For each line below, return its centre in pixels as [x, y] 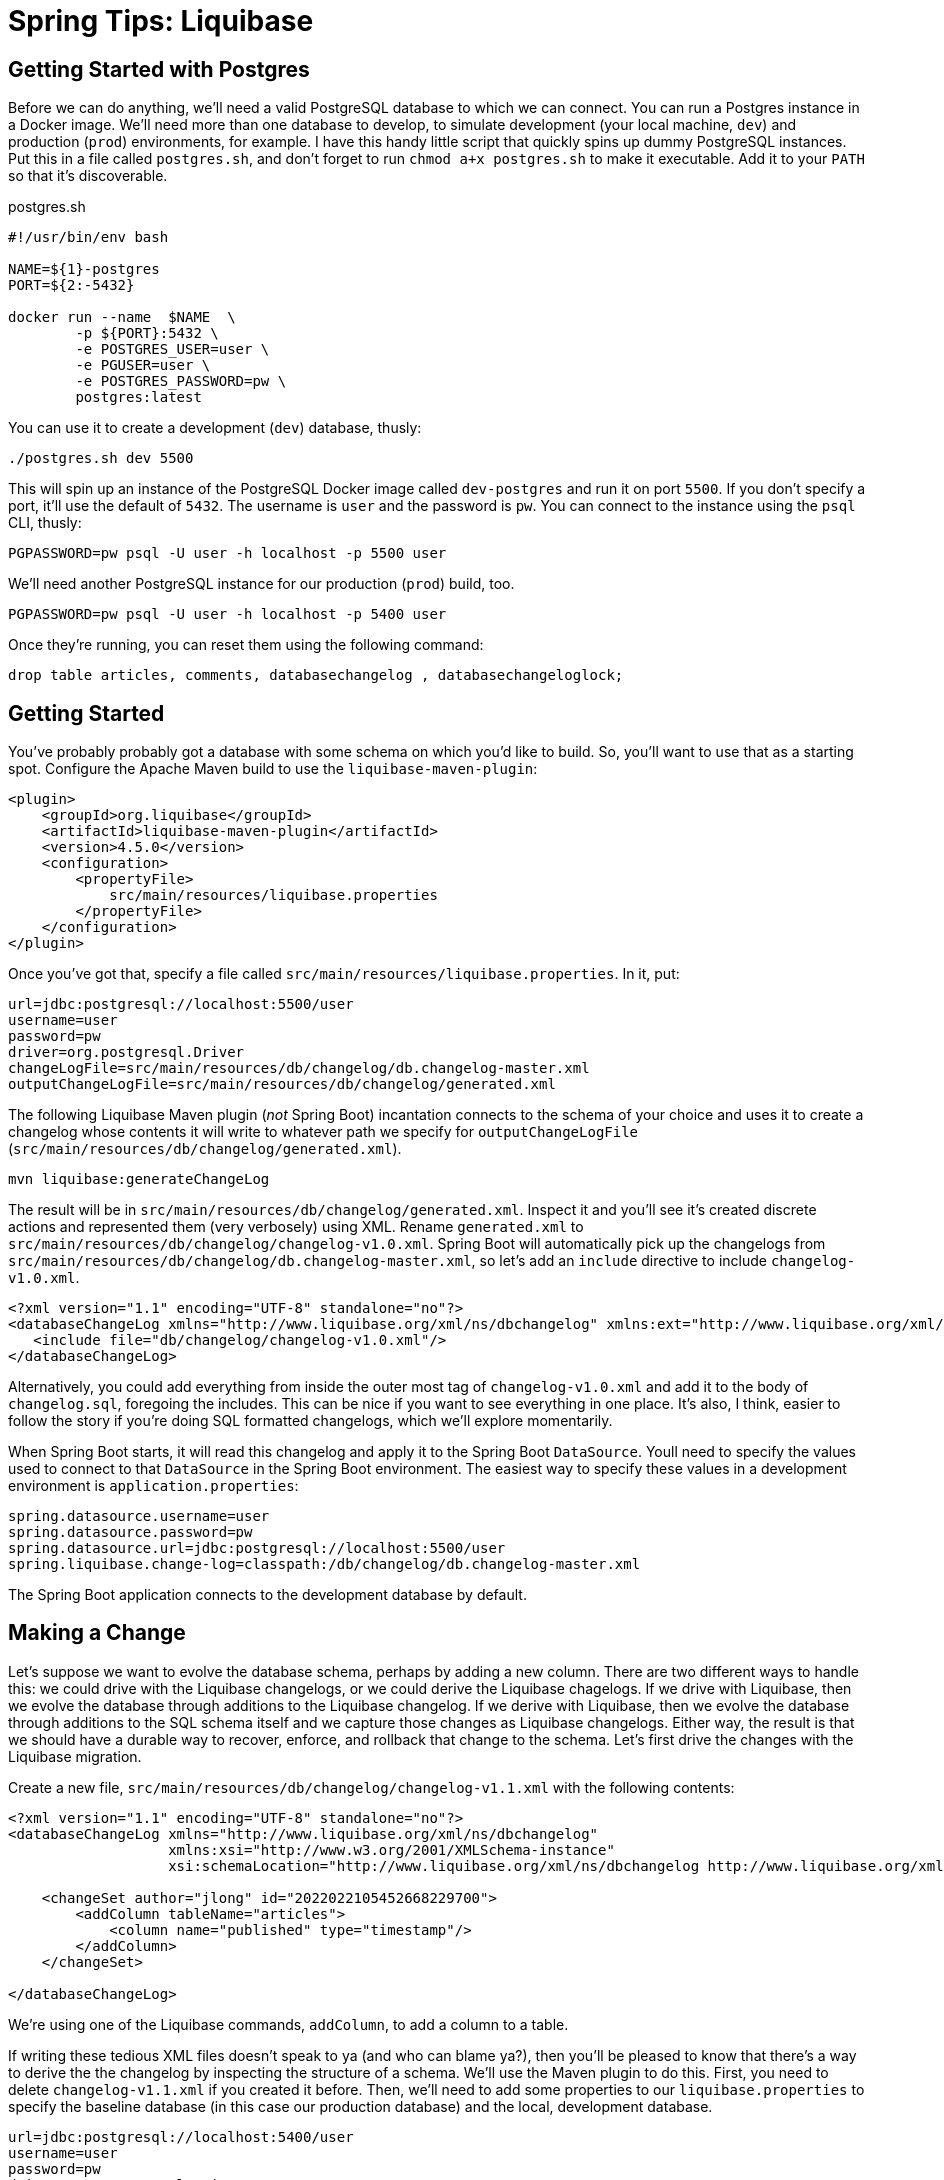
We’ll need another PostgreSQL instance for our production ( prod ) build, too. [261, 584]
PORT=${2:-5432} [71, 285]
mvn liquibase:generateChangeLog [139, 1179]
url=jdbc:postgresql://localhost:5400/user [181, 2136]
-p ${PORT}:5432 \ [147, 333]
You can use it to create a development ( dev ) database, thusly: [215, 428]
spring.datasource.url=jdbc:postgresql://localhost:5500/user [257, 1548]
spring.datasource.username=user [139, 1516]
